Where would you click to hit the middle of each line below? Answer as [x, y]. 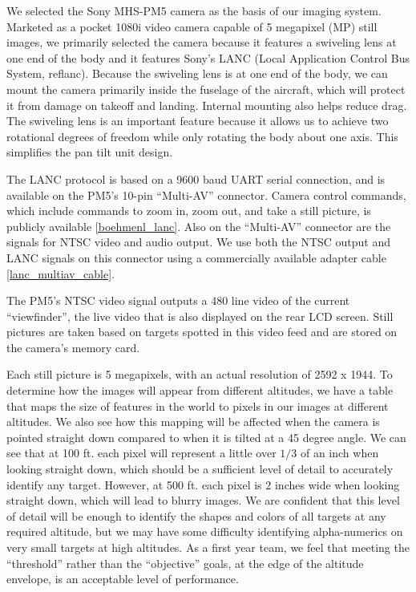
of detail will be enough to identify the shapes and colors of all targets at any [196, 515]
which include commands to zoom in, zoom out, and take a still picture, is [189, 211]
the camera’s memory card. [73, 347]
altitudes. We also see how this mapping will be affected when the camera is [193, 422]
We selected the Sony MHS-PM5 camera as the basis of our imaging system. [194, 10]
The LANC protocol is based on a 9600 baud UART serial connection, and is [196, 178]
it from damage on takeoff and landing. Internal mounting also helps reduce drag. [207, 105]
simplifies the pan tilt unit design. [90, 152]
